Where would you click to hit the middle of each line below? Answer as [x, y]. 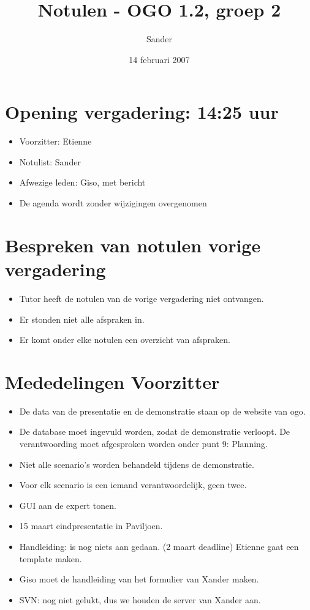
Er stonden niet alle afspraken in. [82, 319]
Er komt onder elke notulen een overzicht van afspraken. [125, 340]
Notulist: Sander [50, 161]
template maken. [51, 558]
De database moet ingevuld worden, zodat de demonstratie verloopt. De [155, 431]
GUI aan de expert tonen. [68, 505]
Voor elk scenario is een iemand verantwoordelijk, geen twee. [133, 485]
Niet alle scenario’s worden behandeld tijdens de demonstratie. [137, 464]
